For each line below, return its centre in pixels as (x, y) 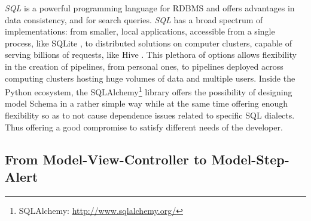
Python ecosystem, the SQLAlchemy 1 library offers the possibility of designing (149, 91)
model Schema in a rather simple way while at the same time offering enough (147, 103)
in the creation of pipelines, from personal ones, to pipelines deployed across (144, 66)
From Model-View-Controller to (106, 159)
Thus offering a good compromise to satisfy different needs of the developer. (144, 127)
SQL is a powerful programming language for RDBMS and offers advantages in (150, 8)
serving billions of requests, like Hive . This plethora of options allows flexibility (151, 55)
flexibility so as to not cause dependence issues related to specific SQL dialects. (150, 115)
